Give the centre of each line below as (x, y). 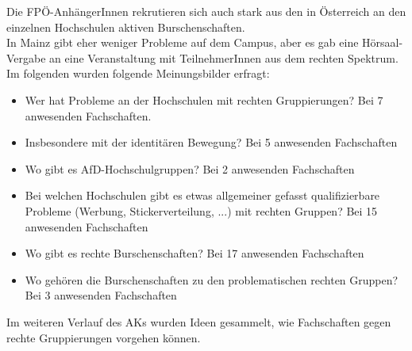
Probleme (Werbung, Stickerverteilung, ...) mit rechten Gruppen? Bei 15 (201, 210)
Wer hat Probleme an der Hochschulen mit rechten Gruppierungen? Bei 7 (204, 99)
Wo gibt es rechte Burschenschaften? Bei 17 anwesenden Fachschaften (194, 253)
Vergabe (26, 57)
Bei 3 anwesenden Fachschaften (101, 295)
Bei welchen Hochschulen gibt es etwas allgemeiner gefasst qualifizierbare (202, 195)
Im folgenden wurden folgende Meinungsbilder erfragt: (138, 73)
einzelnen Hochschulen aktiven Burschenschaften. (126, 27)
